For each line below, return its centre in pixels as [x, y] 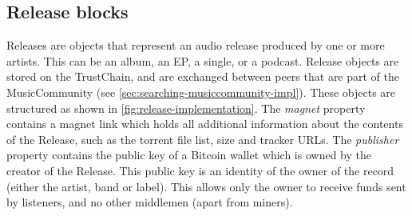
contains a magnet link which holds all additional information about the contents [205, 124]
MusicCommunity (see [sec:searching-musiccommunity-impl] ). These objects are [201, 92]
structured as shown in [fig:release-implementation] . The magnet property [186, 108]
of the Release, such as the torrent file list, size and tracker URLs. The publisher [203, 139]
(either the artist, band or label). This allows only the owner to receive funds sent [206, 186]
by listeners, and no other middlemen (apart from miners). [150, 202]
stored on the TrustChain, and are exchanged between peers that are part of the [203, 76]
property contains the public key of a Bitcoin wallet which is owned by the [189, 155]
